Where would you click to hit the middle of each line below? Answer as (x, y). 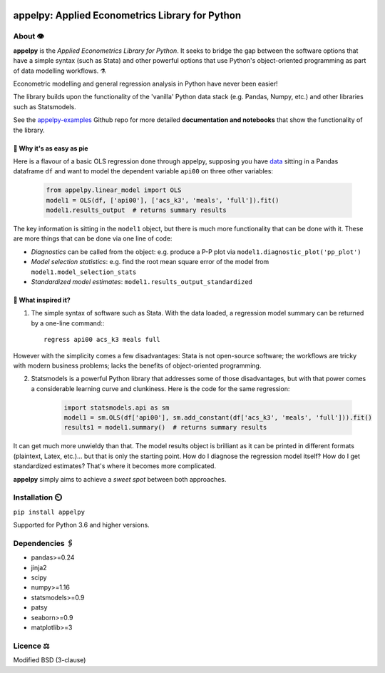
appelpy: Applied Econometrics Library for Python (127, 15)
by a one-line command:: (68, 323)
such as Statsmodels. (45, 106)
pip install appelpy (49, 512)
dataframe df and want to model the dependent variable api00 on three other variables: (143, 171)
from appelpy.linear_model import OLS (114, 190)
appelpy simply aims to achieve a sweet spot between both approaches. (120, 479)
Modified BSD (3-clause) (50, 660)
